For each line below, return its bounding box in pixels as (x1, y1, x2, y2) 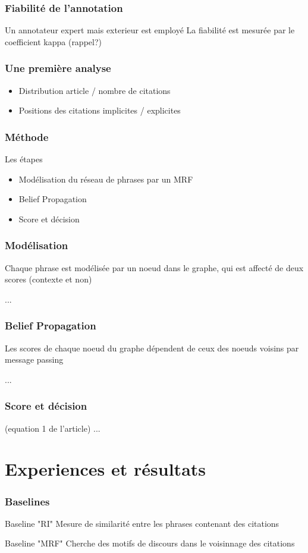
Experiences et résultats (5, 457, 206, 481)
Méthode (5, 129, 49, 144)
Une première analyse (5, 61, 111, 76)
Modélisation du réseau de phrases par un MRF (18, 172, 193, 185)
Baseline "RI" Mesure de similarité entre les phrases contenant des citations (5, 517, 279, 529)
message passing (5, 353, 64, 366)
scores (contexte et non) (5, 273, 92, 285)
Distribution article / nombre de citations (18, 84, 171, 96)
